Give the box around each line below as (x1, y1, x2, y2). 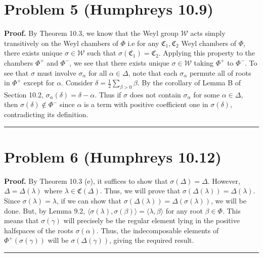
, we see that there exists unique (69, 57, 169, 68)
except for (23, 77, 55, 88)
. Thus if (95, 89, 121, 99)
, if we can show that (57, 195, 122, 205)
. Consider (61, 77, 93, 88)
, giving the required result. (109, 235, 194, 245)
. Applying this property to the (158, 47, 255, 58)
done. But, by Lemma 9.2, (4, 205, 85, 216)
